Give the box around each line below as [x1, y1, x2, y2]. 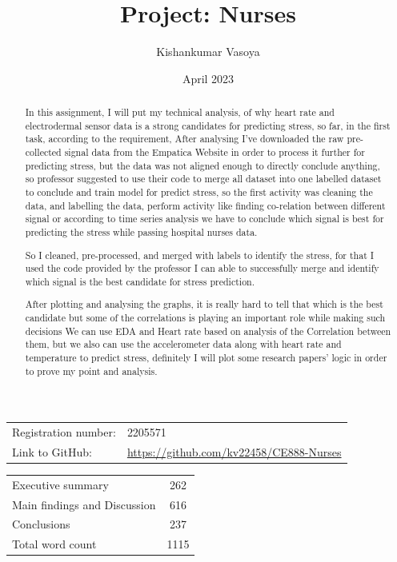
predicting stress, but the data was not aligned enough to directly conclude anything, [25, 158, 380, 172]
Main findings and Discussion [12, 496, 156, 512]
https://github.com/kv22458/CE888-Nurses [126, 443, 342, 460]
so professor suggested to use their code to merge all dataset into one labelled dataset [25, 172, 382, 185]
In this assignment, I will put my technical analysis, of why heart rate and [25, 106, 335, 119]
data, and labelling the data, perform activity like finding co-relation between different [25, 198, 386, 212]
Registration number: [12, 424, 116, 440]
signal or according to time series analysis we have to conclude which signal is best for [25, 212, 384, 225]
